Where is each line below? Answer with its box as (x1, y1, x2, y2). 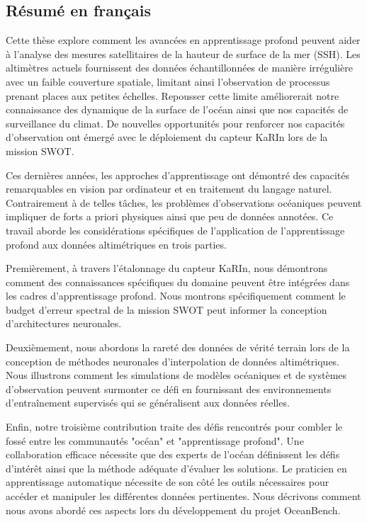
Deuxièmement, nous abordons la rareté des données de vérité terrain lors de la (6, 340, 350, 355)
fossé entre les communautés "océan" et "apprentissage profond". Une (6, 433, 304, 448)
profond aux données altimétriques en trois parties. (6, 237, 227, 251)
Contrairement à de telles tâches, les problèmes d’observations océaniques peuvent (6, 195, 362, 210)
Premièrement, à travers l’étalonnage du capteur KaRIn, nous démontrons (6, 261, 328, 276)
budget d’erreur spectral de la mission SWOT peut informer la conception (6, 302, 327, 317)
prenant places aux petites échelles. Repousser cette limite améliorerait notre (6, 88, 339, 103)
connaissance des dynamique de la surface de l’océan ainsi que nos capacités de (6, 102, 349, 117)
